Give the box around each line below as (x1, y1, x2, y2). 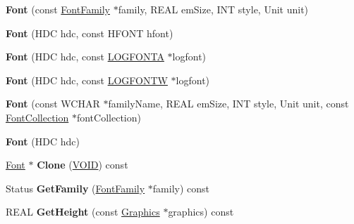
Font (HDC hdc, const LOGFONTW (6, 72, 168, 87)
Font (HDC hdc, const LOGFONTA (6, 49, 164, 64)
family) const (152, 180, 210, 195)
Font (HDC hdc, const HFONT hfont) (6, 25, 173, 40)
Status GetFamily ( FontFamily (6, 180, 145, 195)
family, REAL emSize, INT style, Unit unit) (118, 2, 309, 16)
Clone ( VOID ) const (37, 157, 128, 172)
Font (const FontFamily (6, 2, 110, 16)
